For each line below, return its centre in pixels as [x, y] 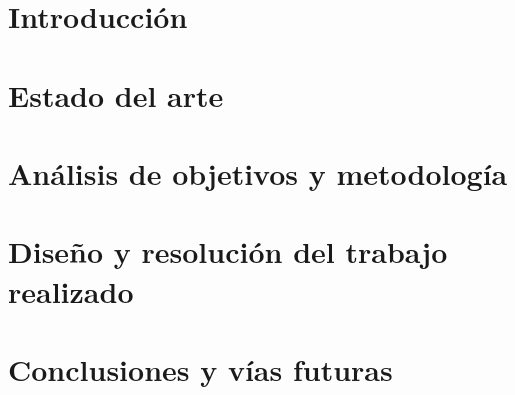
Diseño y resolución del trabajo [228, 251]
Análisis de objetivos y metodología [258, 172]
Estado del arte [116, 94]
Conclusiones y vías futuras [200, 368]
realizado [71, 290]
